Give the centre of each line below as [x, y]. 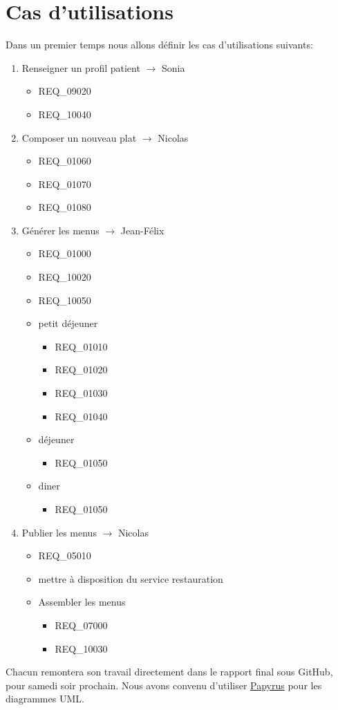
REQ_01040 [81, 416]
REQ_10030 [81, 648]
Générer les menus [60, 230]
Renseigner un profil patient [81, 67]
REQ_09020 [65, 91]
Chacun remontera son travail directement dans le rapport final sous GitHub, [169, 672]
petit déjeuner [68, 323]
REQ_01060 [65, 161]
